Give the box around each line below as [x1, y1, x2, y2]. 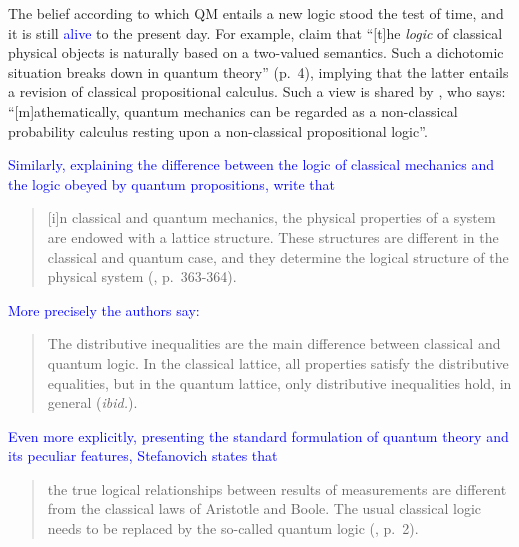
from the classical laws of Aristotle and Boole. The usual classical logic [47, 498, 481, 519]
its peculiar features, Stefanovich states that [8, 445, 278, 466]
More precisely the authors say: [8, 299, 200, 320]
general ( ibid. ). [47, 392, 138, 413]
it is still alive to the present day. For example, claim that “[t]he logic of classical [8, 22, 503, 43]
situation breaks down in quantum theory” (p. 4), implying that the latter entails [8, 61, 509, 82]
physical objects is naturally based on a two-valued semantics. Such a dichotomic [8, 42, 504, 63]
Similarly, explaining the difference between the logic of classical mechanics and [8, 154, 495, 175]
